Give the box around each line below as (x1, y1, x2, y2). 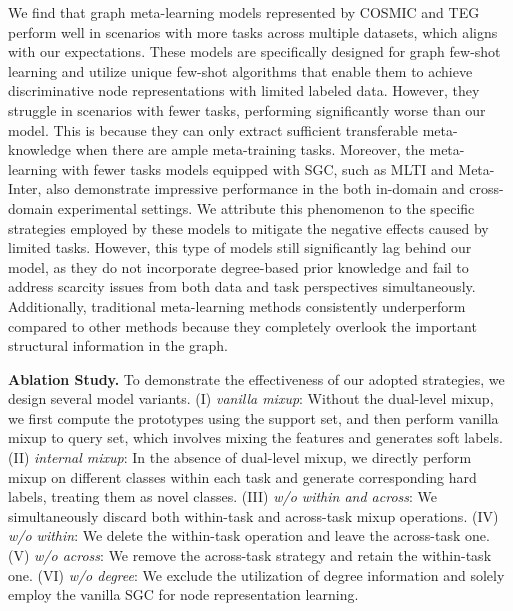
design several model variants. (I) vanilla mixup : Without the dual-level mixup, (8, 388, 494, 409)
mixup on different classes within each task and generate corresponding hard (8, 466, 477, 487)
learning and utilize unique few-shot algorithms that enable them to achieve (8, 60, 473, 81)
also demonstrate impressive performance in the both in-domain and (46, 178, 465, 199)
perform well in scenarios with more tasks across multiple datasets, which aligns (8, 21, 498, 42)
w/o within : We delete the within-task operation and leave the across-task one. (8, 525, 490, 546)
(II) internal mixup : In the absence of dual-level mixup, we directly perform (8, 447, 472, 468)
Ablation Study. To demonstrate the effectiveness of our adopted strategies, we (8, 368, 505, 389)
